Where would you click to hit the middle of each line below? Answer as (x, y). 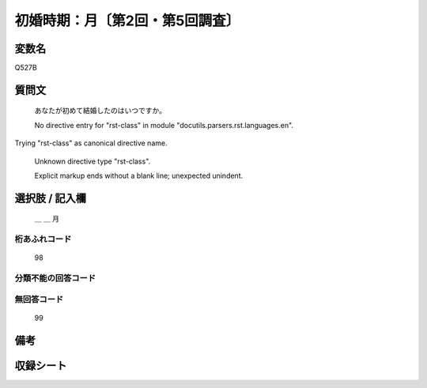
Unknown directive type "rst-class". (93, 161)
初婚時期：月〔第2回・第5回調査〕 (127, 21)
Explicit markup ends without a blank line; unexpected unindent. (139, 176)
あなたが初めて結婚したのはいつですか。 (100, 111)
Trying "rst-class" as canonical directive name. (91, 143)
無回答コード (39, 299)
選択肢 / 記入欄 (51, 198)
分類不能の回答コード (55, 278)
